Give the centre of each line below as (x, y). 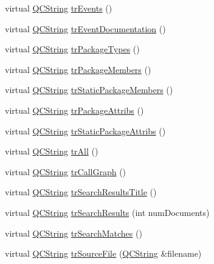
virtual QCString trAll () (52, 151)
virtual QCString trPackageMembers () (78, 69)
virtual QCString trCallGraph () (66, 171)
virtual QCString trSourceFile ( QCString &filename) (103, 253)
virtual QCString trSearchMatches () (74, 233)
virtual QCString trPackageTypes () (72, 49)
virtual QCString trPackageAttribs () (74, 110)
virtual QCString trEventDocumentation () (85, 28)
